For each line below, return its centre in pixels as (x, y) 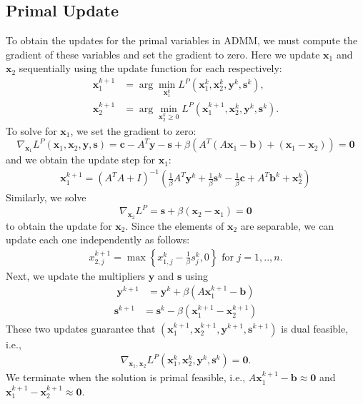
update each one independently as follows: (98, 239)
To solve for (31, 130)
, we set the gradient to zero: (133, 130)
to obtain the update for (59, 225)
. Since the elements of (175, 225)
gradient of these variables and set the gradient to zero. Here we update (163, 54)
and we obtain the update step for (80, 160)
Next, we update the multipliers (75, 275)
